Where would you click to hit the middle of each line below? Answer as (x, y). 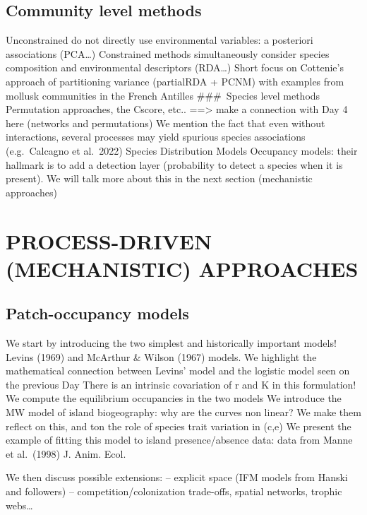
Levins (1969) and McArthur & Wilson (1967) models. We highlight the (161, 356)
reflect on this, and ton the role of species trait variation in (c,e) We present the (179, 426)
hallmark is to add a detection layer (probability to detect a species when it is (174, 164)
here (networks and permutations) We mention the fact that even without (166, 123)
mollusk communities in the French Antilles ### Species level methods (163, 95)
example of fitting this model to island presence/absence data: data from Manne (179, 440)
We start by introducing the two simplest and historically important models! (171, 343)
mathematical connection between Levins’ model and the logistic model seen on (178, 371)
